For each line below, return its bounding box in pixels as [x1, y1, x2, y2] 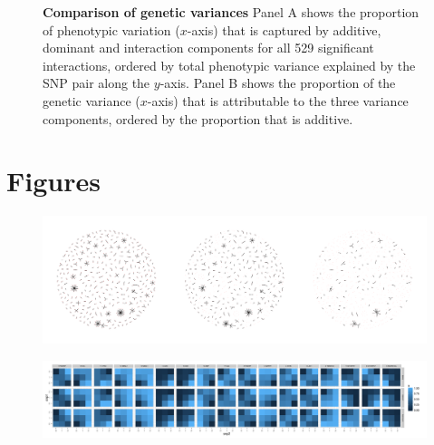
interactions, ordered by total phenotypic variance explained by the [43, 55, 416, 74]
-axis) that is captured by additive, [187, 20, 381, 39]
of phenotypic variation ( [43, 20, 180, 39]
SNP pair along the [43, 73, 150, 92]
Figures [6, 162, 101, 199]
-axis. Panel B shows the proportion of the [159, 73, 396, 92]
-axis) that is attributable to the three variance [147, 91, 409, 110]
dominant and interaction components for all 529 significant [43, 38, 374, 57]
